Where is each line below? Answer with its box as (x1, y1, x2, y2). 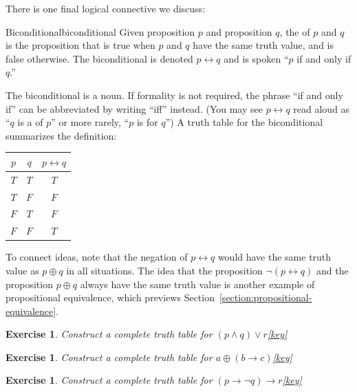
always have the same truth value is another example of (80, 276, 315, 291)
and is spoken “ (224, 51, 289, 65)
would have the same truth (217, 250, 332, 264)
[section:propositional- (219, 290, 312, 305)
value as (6, 263, 39, 277)
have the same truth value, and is (193, 38, 334, 52)
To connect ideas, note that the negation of (6, 250, 188, 264)
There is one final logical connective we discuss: (6, 1, 206, 15)
